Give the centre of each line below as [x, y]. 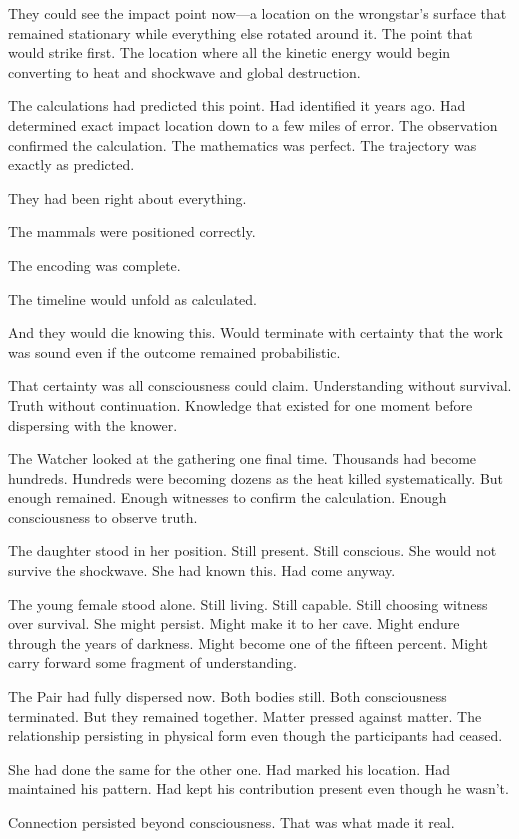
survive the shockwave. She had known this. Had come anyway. [202, 570]
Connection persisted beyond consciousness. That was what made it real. [231, 822]
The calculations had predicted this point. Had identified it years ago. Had [237, 105]
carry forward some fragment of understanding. [152, 662]
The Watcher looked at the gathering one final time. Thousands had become [242, 458]
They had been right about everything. [127, 197]
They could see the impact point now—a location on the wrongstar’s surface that [257, 13]
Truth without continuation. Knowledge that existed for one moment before [240, 404]
